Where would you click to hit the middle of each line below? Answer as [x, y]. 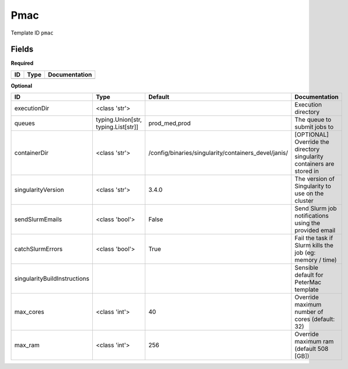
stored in [307, 171]
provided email [315, 230]
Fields [22, 49]
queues [25, 123]
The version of [315, 179]
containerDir [32, 153]
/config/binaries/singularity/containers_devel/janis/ [218, 153]
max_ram [27, 345]
